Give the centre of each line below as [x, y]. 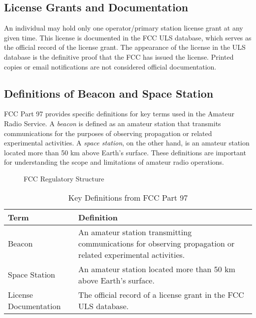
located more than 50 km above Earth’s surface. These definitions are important [125, 152]
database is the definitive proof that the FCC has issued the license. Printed [119, 56]
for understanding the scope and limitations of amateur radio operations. [114, 162]
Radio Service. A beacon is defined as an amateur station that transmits [112, 123]
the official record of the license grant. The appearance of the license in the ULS [125, 47]
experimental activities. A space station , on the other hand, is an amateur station [127, 143]
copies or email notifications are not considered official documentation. [110, 66]
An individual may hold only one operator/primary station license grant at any [124, 28]
